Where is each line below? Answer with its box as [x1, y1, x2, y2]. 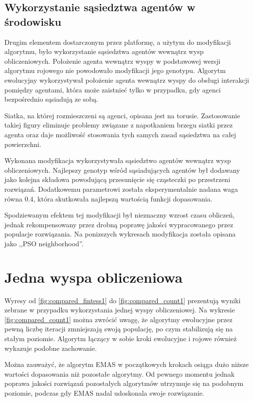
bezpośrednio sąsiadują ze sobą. [4, 94, 98, 104]
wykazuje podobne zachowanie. [4, 343, 97, 353]
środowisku [4, 14, 61, 29]
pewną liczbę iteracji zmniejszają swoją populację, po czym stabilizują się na [4, 324, 233, 334]
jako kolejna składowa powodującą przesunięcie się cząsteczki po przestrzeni [4, 174, 231, 184]
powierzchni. [4, 139, 41, 149]
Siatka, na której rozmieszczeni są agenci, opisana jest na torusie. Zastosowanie [4, 110, 240, 120]
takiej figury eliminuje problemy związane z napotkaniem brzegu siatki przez [4, 120, 233, 130]
